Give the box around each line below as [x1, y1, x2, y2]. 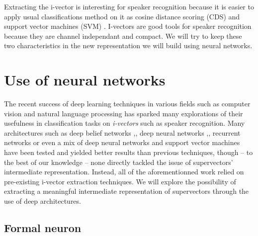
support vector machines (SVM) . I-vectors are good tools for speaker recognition [4, 21, 252, 31]
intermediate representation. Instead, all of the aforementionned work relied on [4, 166, 244, 177]
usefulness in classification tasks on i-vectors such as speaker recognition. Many [4, 118, 245, 128]
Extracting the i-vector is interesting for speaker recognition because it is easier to [4, 1, 254, 11]
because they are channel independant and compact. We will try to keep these [4, 30, 242, 41]
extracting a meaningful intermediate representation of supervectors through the [4, 186, 249, 196]
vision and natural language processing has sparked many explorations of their [4, 108, 243, 118]
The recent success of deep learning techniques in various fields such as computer [4, 98, 251, 109]
